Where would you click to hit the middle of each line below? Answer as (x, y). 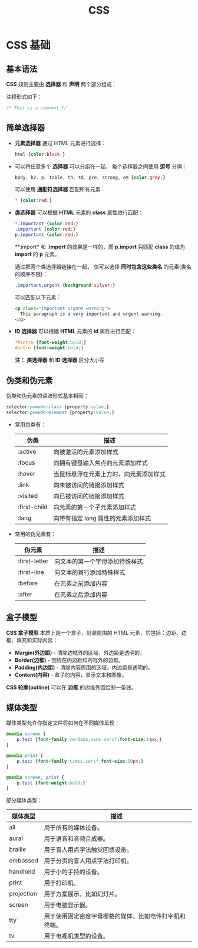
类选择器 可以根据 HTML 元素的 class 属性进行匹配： (79, 212)
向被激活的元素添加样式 (86, 452)
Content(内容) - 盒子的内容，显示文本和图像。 (71, 675)
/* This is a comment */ (37, 108)
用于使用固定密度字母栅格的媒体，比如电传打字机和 (115, 916)
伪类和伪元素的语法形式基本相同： (47, 396)
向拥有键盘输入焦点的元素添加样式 (101, 462)
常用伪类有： (30, 424)
